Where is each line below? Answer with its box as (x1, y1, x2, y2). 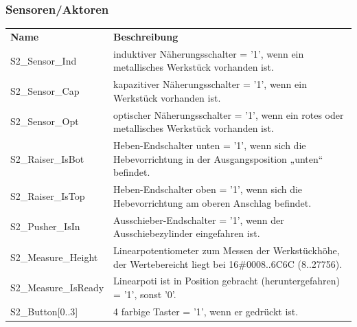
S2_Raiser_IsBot (10, 151, 84, 166)
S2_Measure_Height (10, 249, 98, 264)
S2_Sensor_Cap (10, 84, 80, 98)
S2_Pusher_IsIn (10, 219, 80, 234)
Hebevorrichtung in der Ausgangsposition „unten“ (113, 151, 323, 166)
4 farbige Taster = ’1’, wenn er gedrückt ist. (113, 304, 299, 318)
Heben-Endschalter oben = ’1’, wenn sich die (113, 182, 303, 196)
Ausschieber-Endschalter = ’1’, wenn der (113, 212, 284, 227)
